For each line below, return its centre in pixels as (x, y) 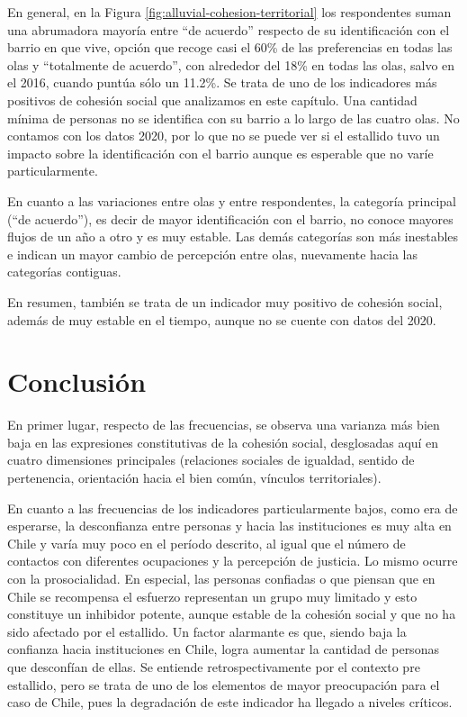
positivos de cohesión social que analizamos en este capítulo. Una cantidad (212, 100)
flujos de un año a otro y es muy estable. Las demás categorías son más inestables (233, 236)
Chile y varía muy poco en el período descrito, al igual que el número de (207, 543)
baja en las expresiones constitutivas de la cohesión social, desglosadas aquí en (223, 442)
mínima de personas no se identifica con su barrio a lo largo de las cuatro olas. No (233, 118)
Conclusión (77, 381)
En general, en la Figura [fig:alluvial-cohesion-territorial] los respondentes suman (229, 12)
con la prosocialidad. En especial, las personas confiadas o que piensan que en (221, 578)
